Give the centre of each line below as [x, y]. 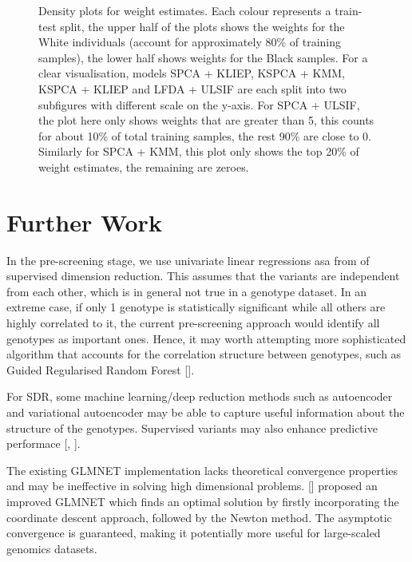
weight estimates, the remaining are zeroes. [144, 166]
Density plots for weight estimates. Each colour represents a [185, 10]
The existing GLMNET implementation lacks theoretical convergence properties [202, 470]
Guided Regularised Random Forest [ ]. [101, 369]
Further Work [84, 222]
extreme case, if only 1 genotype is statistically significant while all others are [196, 307]
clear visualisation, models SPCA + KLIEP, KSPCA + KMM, [192, 73]
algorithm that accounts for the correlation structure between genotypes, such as [204, 354]
